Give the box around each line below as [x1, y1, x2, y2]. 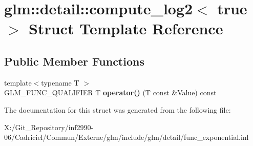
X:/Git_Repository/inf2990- [4, 121, 94, 132]
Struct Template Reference [29, 18, 223, 39]
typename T [41, 77, 79, 88]
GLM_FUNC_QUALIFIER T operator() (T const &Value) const [4, 87, 217, 98]
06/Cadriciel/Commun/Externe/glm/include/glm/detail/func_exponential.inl [4, 132, 249, 142]
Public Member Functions [4, 53, 144, 69]
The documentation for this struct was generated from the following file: [4, 104, 231, 115]
